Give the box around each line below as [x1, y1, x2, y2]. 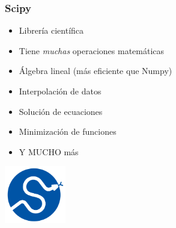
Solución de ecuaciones [19, 105, 103, 117]
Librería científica [19, 24, 84, 37]
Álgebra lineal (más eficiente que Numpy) [19, 64, 172, 77]
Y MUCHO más [19, 145, 79, 158]
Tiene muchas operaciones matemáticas [19, 44, 165, 57]
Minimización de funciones [19, 125, 117, 138]
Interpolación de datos [19, 85, 102, 97]
